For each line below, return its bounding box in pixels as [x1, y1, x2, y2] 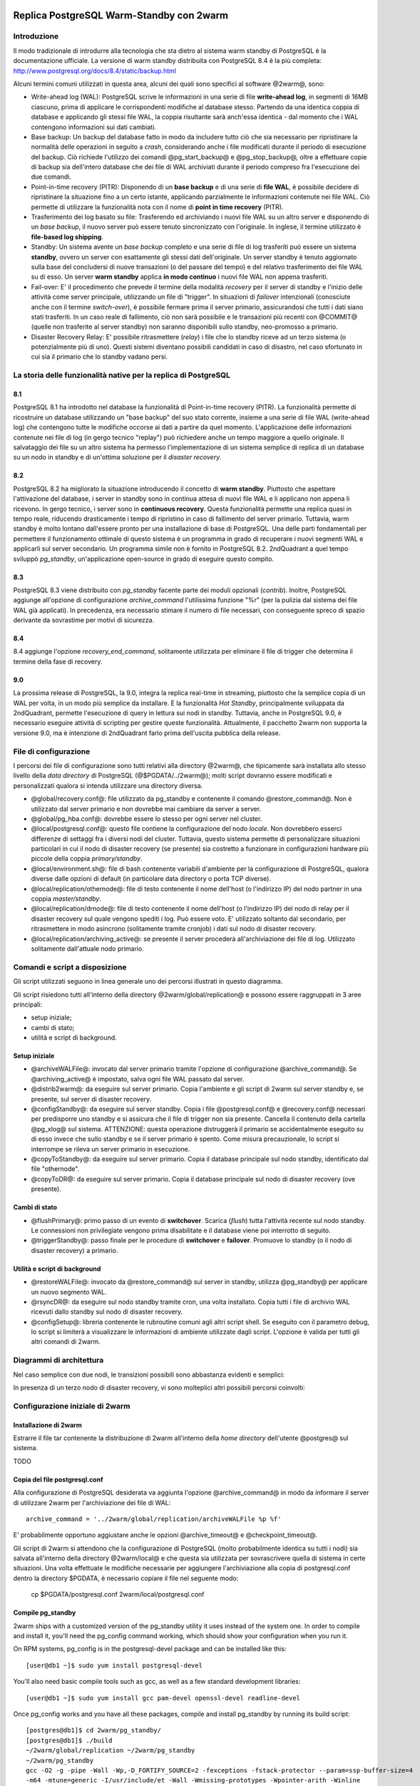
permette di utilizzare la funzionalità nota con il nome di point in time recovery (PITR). [31, 202, 284, 211]
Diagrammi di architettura [13, 1355, 104, 1365]
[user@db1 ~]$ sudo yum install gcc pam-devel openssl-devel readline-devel [26, 1694, 301, 1702]
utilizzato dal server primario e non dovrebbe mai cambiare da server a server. [31, 804, 262, 813]
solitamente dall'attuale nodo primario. [31, 944, 144, 953]
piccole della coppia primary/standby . [31, 854, 143, 863]
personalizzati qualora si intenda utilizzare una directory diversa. [13, 781, 203, 789]
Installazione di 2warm [13, 1420, 82, 1429]
